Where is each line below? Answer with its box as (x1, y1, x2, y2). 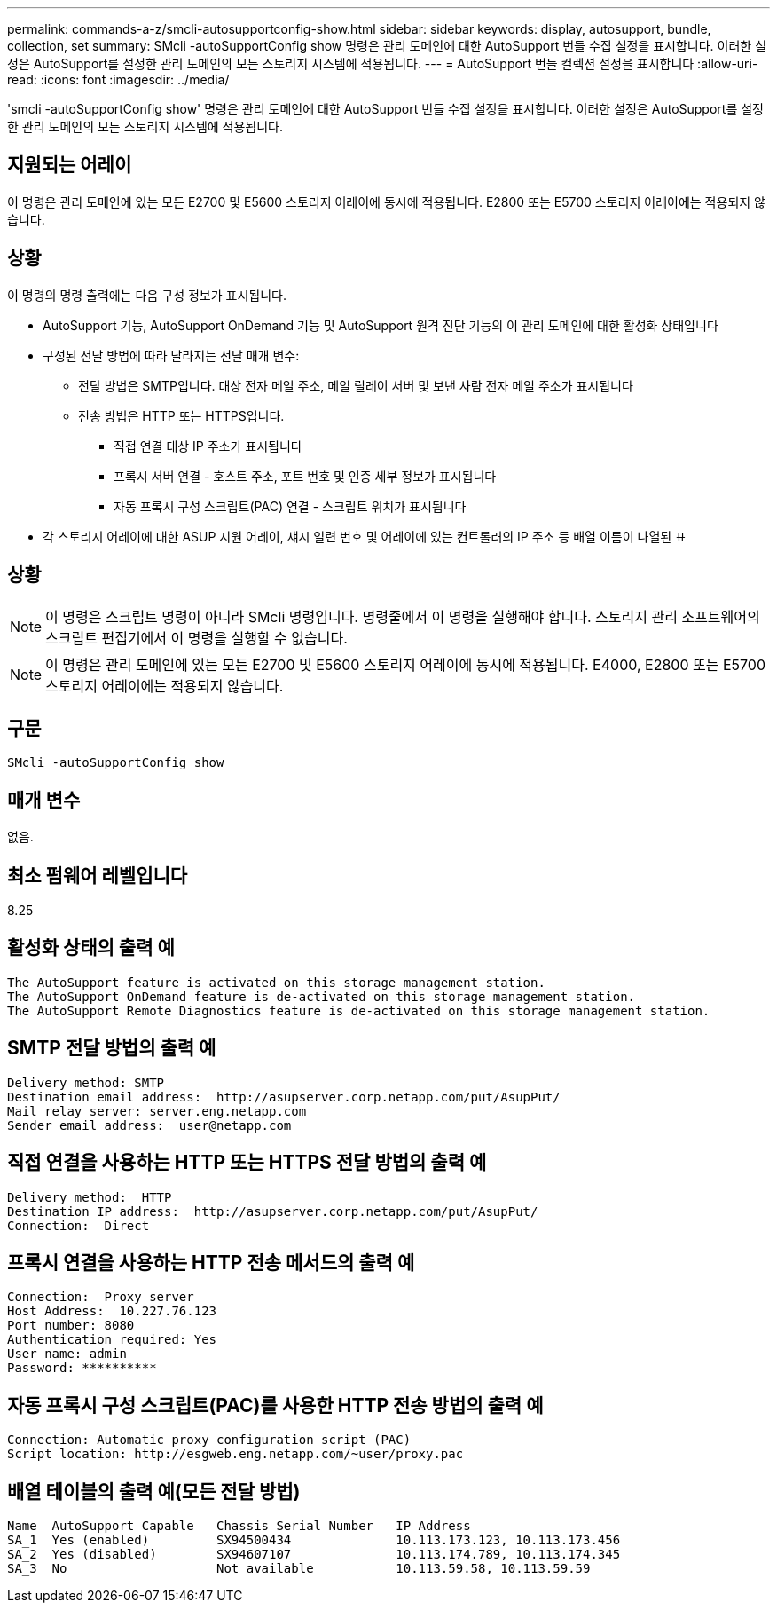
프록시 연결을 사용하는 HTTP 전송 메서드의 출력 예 (7, 1251, 415, 1275)
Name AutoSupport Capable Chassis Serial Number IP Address (7, 1519, 471, 1534)
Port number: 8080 (7, 1318, 135, 1333)
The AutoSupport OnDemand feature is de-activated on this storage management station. (7, 989, 636, 1004)
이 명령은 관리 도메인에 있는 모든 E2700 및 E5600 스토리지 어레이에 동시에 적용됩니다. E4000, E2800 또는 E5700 (45, 655, 766, 674)
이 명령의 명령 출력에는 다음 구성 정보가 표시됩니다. (7, 287, 286, 303)
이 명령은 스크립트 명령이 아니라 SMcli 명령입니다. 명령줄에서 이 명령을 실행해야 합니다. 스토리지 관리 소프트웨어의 (45, 607, 760, 626)
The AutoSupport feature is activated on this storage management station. (7, 975, 545, 990)
